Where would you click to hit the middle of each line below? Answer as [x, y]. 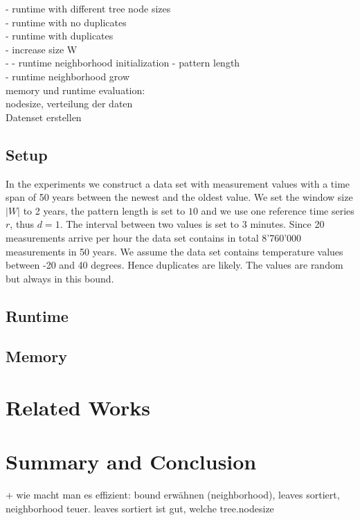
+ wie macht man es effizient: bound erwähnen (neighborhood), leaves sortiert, [173, 495]
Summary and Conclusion [131, 461]
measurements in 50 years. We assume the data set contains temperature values [174, 251]
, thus [22, 224]
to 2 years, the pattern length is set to [104, 210]
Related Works [78, 407]
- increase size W [42, 49]
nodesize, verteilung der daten [69, 104]
